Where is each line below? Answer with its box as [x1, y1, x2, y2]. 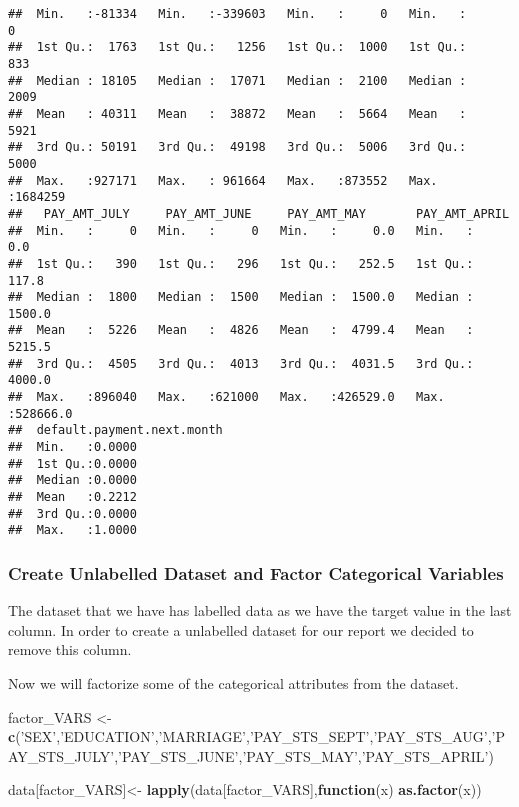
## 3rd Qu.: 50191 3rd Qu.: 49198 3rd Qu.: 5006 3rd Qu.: [8, 140, 467, 155]
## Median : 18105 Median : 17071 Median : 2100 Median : [8, 73, 467, 88]
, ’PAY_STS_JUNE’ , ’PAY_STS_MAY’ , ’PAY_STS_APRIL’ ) [114, 745, 494, 766]
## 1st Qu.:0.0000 [8, 456, 137, 471]
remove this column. [8, 639, 132, 660]
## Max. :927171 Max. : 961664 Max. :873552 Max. [8, 173, 438, 188]
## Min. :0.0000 [8, 440, 137, 455]
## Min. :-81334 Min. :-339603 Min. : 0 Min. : [8, 7, 467, 21]
